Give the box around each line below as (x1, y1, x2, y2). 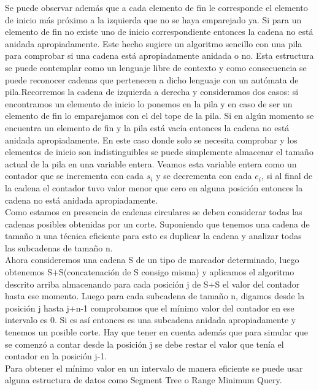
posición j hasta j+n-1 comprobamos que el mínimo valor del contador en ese (5, 301, 294, 314)
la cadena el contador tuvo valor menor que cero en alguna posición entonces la (5, 181, 303, 194)
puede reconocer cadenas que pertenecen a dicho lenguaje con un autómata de (5, 73, 299, 86)
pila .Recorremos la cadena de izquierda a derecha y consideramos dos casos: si (5, 85, 299, 98)
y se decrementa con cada (156, 169, 252, 182)
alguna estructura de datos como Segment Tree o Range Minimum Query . (5, 373, 282, 386)
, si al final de (261, 169, 313, 182)
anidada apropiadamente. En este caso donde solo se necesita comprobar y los (5, 133, 298, 146)
